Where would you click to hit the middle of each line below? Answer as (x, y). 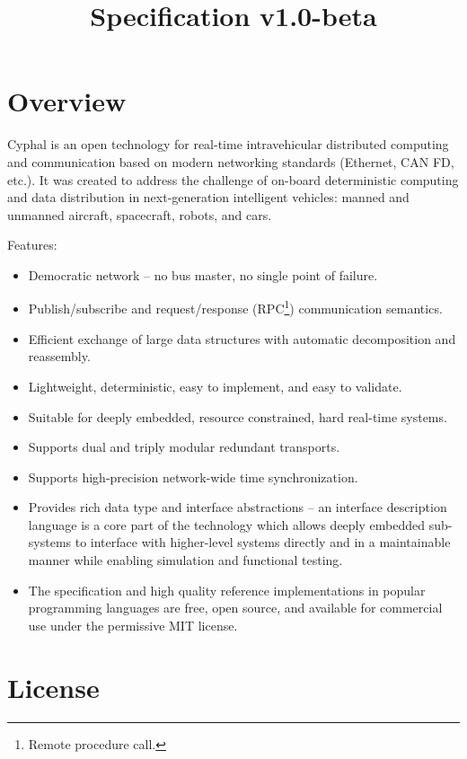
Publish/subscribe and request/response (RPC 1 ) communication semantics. (235, 307)
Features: (32, 245)
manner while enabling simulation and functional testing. (185, 560)
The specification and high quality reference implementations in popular (227, 590)
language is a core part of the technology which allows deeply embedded (227, 524)
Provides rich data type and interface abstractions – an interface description (238, 507)
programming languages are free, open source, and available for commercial (235, 608)
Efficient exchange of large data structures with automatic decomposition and (242, 338)
